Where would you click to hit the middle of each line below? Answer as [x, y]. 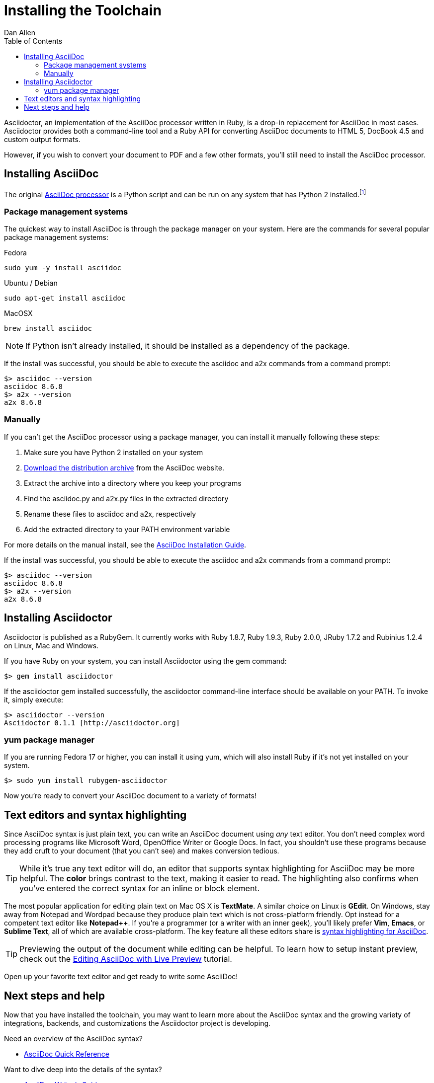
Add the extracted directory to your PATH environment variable [127, 529]
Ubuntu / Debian [31, 283]
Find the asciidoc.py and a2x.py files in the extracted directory [126, 498]
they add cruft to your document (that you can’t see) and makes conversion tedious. [142, 851]
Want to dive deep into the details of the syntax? [83, 1070]
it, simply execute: [34, 699]
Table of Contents [33, 41]
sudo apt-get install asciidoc [65, 298]
